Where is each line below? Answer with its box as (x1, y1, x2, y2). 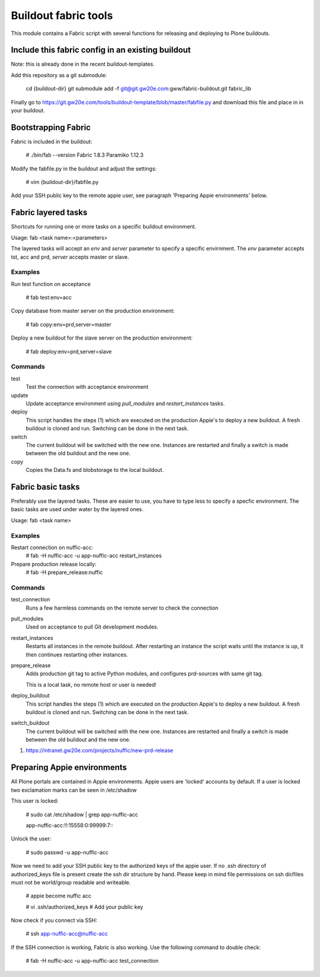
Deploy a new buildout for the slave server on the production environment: (11, 334, 193, 341)
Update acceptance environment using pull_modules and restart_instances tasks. (25, 399, 225, 407)
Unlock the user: (11, 835, 52, 842)
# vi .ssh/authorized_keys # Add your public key (25, 903, 143, 911)
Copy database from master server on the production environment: (11, 307, 175, 315)
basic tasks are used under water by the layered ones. (11, 506, 143, 513)
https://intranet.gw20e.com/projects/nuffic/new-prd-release (25, 747, 174, 754)
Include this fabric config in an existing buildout (11, 45, 191, 55)
